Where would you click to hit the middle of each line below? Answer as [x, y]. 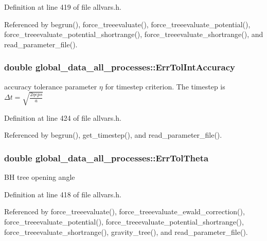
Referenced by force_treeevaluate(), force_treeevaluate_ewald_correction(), [124, 211]
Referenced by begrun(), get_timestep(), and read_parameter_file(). [113, 135]
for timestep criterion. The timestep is [165, 86]
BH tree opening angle [40, 177]
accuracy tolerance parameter [51, 86]
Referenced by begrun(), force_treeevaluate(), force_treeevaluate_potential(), [127, 24]
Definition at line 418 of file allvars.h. [63, 194]
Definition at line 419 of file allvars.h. [63, 7]
